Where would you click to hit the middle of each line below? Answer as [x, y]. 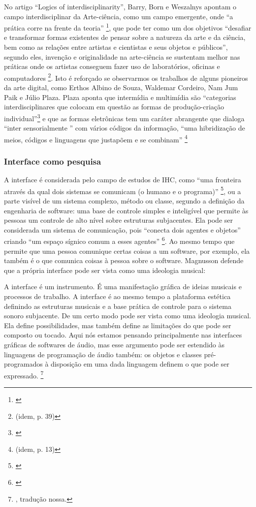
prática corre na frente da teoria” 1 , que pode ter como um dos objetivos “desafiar [128, 27]
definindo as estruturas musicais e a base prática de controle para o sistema [118, 306]
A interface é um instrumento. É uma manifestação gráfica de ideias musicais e [123, 287]
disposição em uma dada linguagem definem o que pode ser [140, 364]
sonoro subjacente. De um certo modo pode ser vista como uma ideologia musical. [128, 316]
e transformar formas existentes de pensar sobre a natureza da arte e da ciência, [125, 37]
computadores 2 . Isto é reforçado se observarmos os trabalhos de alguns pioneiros [126, 77]
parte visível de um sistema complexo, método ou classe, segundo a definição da [124, 201]
